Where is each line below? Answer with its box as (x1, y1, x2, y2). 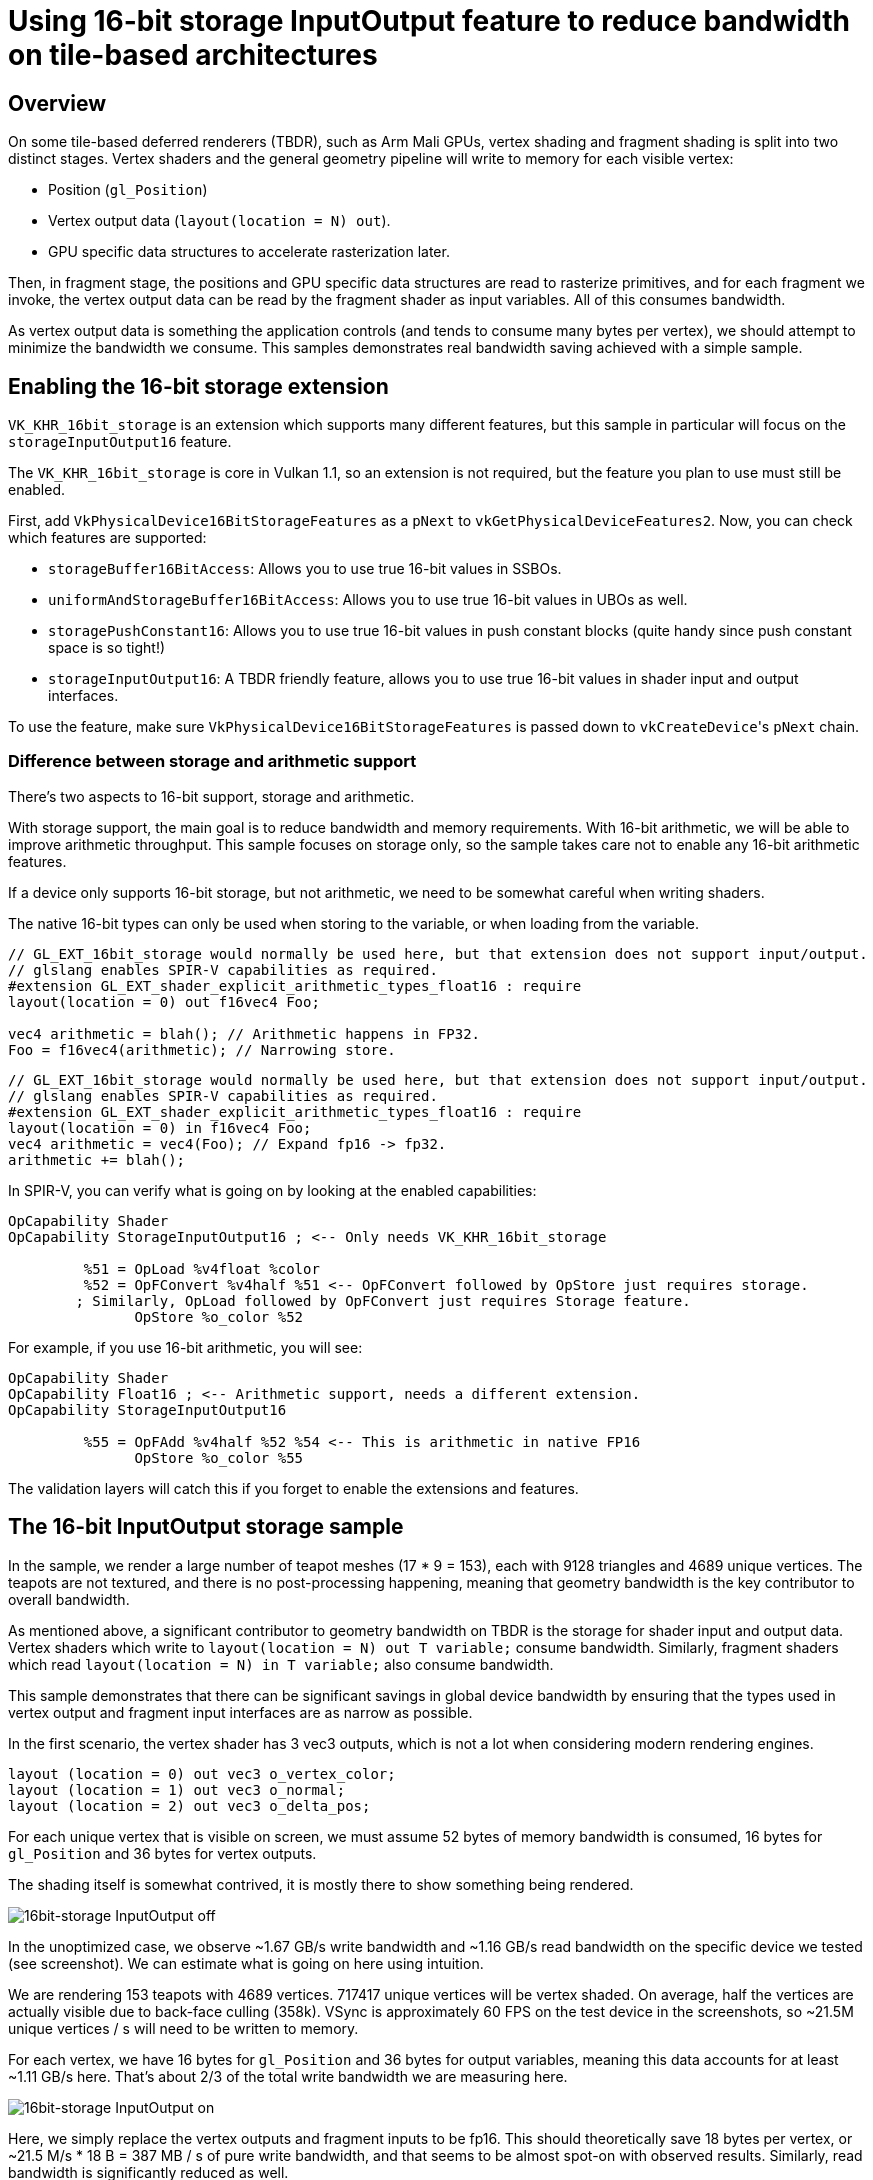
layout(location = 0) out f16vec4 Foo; (8, 993, 320, 1010)
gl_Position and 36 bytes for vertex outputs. (8, 1844, 317, 1862)
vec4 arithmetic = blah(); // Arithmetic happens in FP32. (8, 1025, 481, 1042)
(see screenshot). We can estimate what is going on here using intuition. (8, 1954, 484, 1972)
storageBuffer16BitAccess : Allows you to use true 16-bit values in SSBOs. (48, 560, 562, 578)
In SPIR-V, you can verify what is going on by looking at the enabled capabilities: (8, 1181, 537, 1199)
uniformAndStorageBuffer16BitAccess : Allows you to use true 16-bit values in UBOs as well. (48, 591, 688, 609)
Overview (8, 90, 107, 116)
